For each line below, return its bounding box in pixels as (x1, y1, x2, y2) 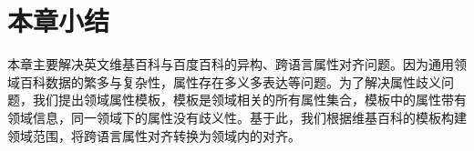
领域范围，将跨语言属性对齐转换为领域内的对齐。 (7, 126, 301, 145)
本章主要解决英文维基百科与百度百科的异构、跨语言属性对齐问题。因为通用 (7, 55, 454, 74)
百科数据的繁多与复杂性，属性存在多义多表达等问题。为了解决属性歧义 (19, 72, 441, 91)
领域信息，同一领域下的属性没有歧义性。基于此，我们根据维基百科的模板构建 (7, 107, 467, 126)
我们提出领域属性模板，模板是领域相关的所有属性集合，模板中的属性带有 (32, 90, 467, 109)
